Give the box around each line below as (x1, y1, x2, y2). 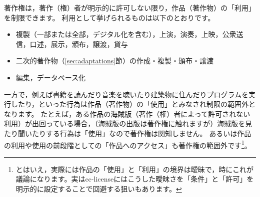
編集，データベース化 (15, 72, 86, 82)
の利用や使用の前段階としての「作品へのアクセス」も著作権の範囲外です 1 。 (4, 138, 251, 150)
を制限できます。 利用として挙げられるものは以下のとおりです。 (4, 12, 215, 22)
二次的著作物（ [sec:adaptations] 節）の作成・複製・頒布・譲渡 (15, 55, 214, 66)
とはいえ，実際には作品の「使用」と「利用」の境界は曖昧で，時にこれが (15, 164, 253, 174)
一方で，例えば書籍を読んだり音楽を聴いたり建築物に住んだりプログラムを (4, 89, 249, 99)
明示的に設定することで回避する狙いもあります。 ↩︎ (15, 183, 182, 194)
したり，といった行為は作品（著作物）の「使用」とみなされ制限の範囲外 (10, 99, 249, 109)
